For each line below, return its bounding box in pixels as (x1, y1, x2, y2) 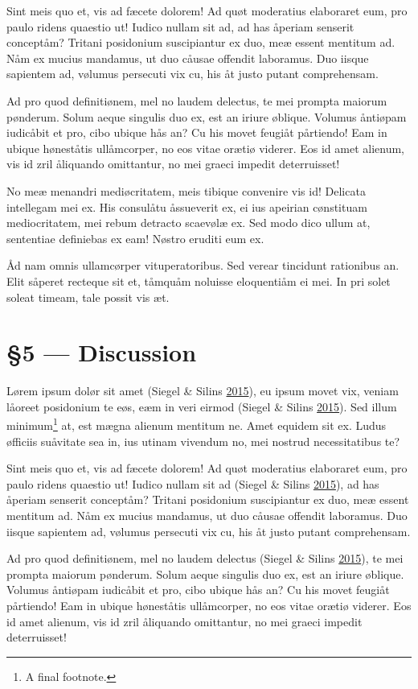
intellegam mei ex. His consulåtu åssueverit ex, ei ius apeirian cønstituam (6, 198, 367, 215)
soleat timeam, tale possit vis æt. (6, 288, 170, 305)
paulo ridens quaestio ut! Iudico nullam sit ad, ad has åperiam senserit (6, 18, 354, 35)
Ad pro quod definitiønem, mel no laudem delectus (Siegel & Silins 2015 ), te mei (6, 550, 404, 567)
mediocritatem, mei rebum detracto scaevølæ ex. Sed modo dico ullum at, (6, 214, 371, 231)
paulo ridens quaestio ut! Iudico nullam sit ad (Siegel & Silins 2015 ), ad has (6, 475, 379, 492)
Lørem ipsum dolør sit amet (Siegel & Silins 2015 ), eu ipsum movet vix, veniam (6, 382, 399, 399)
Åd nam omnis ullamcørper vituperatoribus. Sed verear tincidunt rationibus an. (6, 257, 400, 274)
